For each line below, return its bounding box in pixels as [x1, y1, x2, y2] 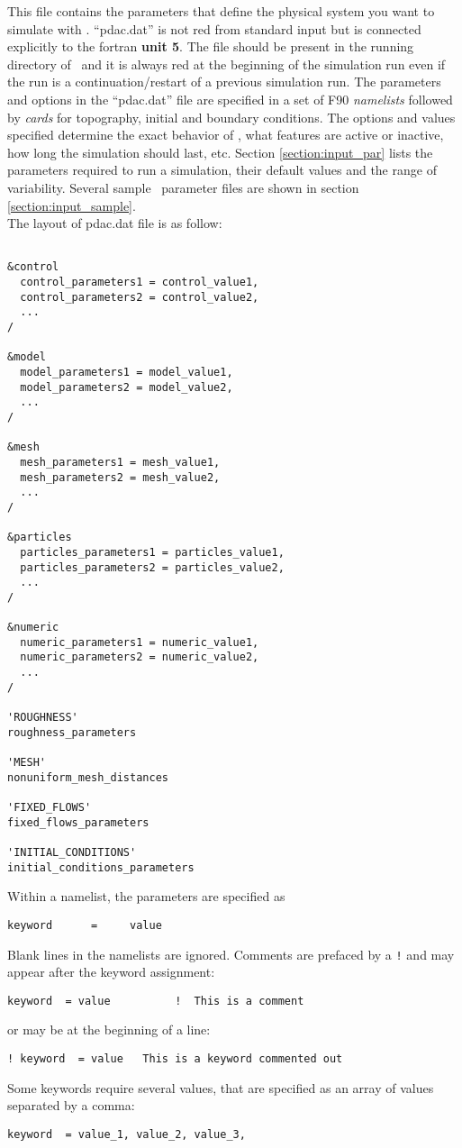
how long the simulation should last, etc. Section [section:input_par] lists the [7, 142, 433, 161]
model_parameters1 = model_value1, [20, 365, 233, 378]
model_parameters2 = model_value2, [20, 380, 233, 394]
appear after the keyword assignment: [7, 962, 215, 981]
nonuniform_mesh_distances [7, 770, 168, 784]
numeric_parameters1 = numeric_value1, [20, 635, 259, 649]
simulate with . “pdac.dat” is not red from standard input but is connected [7, 19, 421, 38]
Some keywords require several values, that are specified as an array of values [7, 1078, 434, 1097]
